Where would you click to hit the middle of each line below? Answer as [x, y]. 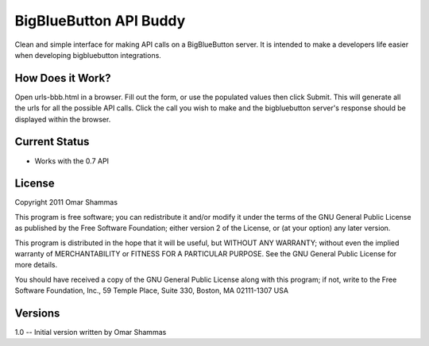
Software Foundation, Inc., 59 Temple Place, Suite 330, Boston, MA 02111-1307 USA [152, 290]
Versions [37, 313]
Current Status [52, 142]
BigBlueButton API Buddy [100, 21]
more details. [36, 265]
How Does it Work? [63, 78]
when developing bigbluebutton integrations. [88, 55]
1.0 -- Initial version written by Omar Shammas [91, 333]
